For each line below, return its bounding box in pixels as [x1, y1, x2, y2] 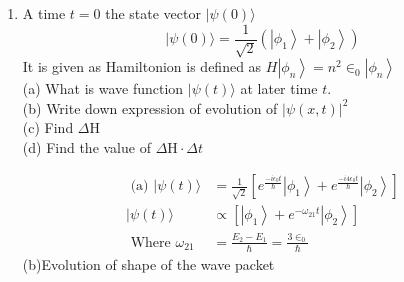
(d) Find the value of [22, 136, 151, 157]
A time [22, 3, 66, 23]
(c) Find [22, 117, 74, 138]
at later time [240, 78, 318, 99]
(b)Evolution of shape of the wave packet [22, 253, 275, 274]
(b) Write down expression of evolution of [22, 97, 278, 118]
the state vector [105, 3, 201, 23]
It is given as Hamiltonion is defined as [22, 56, 262, 77]
